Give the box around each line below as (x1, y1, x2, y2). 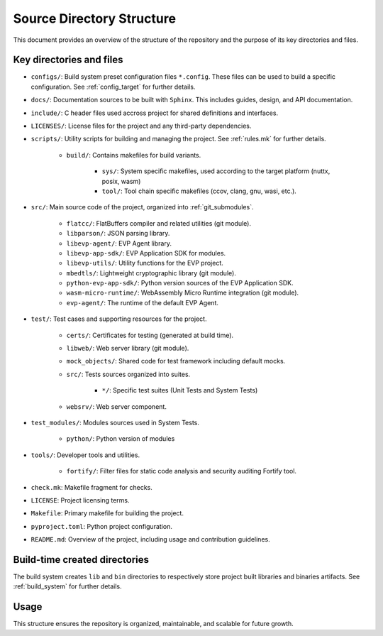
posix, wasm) (101, 177, 141, 185)
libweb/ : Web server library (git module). (66, 344, 189, 353)
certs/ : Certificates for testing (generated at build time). (66, 331, 234, 339)
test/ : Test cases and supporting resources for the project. (30, 314, 207, 323)
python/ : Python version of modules (66, 434, 175, 443)
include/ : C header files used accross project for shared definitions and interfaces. (30, 109, 279, 117)
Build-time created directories (13, 554, 149, 566)
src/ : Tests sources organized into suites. (66, 370, 191, 378)
